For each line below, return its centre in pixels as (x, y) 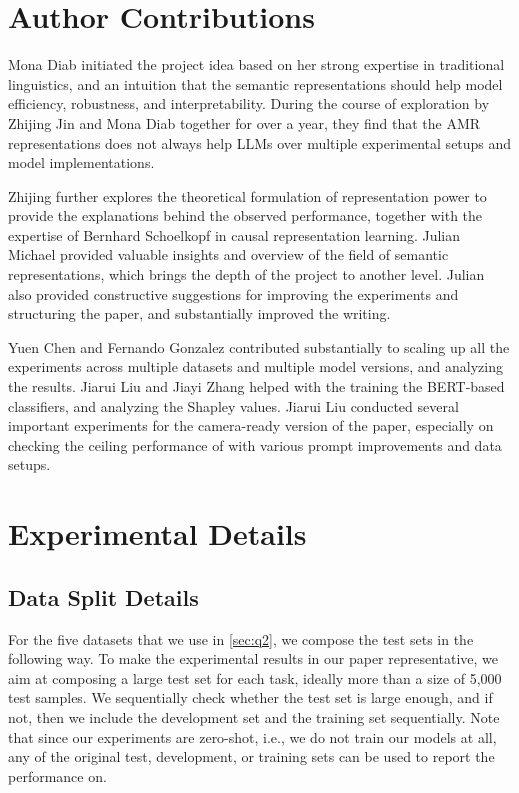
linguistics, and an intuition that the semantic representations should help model (255, 83)
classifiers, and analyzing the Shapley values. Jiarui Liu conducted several (233, 405)
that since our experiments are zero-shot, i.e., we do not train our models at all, (252, 736)
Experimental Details (157, 533)
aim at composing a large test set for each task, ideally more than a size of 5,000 (255, 677)
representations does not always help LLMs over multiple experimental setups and (260, 142)
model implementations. (81, 162)
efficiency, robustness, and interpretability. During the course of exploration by (249, 103)
